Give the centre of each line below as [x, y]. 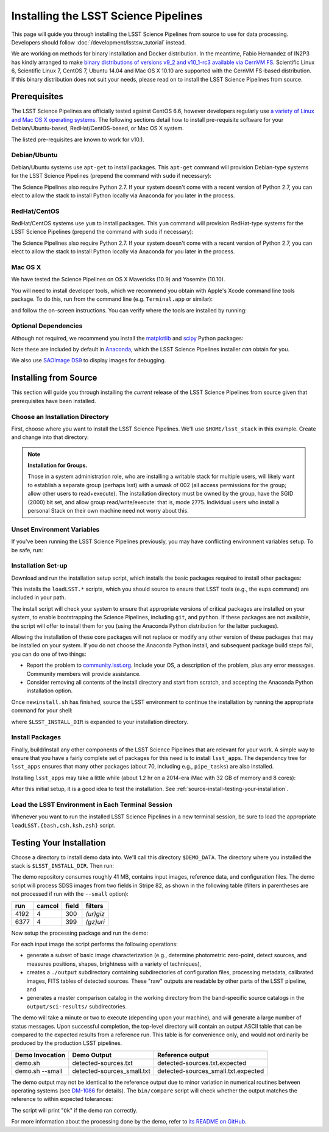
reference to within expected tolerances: [62, 1099]
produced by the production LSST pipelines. [67, 1043]
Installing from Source [54, 378]
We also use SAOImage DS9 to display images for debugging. [89, 360]
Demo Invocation [40, 1055]
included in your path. [39, 597]
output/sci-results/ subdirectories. [77, 1006]
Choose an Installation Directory [60, 417]
